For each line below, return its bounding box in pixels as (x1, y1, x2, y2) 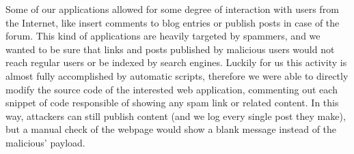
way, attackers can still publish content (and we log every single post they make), (5, 108, 346, 123)
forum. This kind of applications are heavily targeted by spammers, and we (5, 29, 321, 43)
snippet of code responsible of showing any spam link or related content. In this (5, 95, 339, 110)
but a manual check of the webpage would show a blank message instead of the (5, 122, 337, 136)
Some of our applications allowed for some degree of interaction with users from (5, 2, 339, 16)
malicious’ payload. (5, 135, 85, 149)
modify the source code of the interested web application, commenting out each (5, 82, 338, 96)
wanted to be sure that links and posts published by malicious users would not (5, 42, 335, 56)
